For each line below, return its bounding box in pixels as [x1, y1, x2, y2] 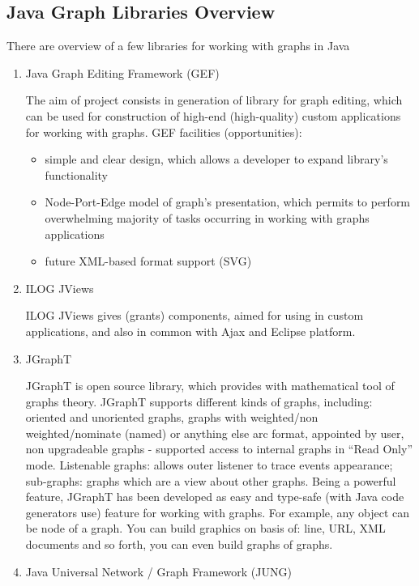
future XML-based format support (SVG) [45, 253, 252, 270]
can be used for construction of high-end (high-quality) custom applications [25, 107, 401, 124]
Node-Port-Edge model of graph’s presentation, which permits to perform [45, 193, 411, 210]
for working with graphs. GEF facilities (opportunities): [25, 123, 302, 140]
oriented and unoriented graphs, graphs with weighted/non [25, 409, 319, 426]
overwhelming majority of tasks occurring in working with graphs [45, 209, 370, 226]
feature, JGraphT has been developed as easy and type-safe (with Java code [25, 488, 404, 505]
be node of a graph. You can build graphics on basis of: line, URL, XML [25, 520, 386, 537]
